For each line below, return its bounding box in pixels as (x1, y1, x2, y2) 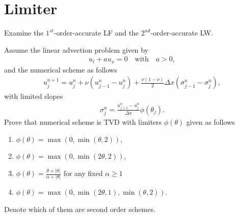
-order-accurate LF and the (54, 27, 139, 38)
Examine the (4, 27, 44, 38)
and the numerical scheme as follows (4, 64, 117, 75)
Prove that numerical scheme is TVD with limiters (4, 117, 162, 127)
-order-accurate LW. (151, 27, 214, 38)
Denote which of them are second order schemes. (4, 204, 156, 214)
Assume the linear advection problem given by (4, 44, 148, 55)
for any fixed (63, 168, 103, 178)
